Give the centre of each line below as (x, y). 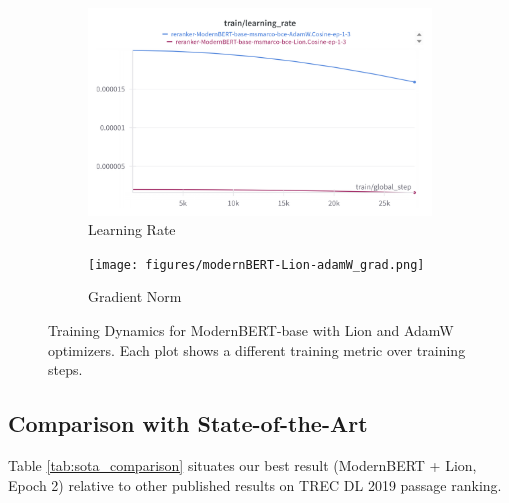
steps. (65, 369)
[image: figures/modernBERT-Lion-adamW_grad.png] (256, 264)
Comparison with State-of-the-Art (188, 423)
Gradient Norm (135, 296)
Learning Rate (132, 229)
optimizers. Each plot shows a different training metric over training (257, 349)
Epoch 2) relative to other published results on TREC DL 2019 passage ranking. (255, 484)
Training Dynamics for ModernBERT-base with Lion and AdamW (251, 330)
